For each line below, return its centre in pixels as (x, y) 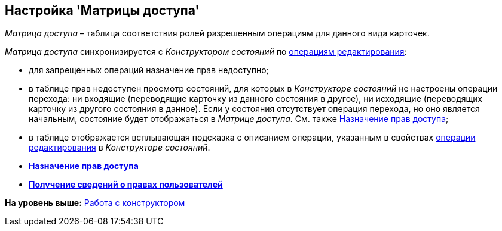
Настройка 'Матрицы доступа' (102, 10)
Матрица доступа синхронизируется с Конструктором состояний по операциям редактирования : (206, 52)
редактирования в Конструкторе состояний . (120, 148)
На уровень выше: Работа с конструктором (95, 203)
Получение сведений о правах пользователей (126, 185)
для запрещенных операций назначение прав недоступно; (149, 70)
